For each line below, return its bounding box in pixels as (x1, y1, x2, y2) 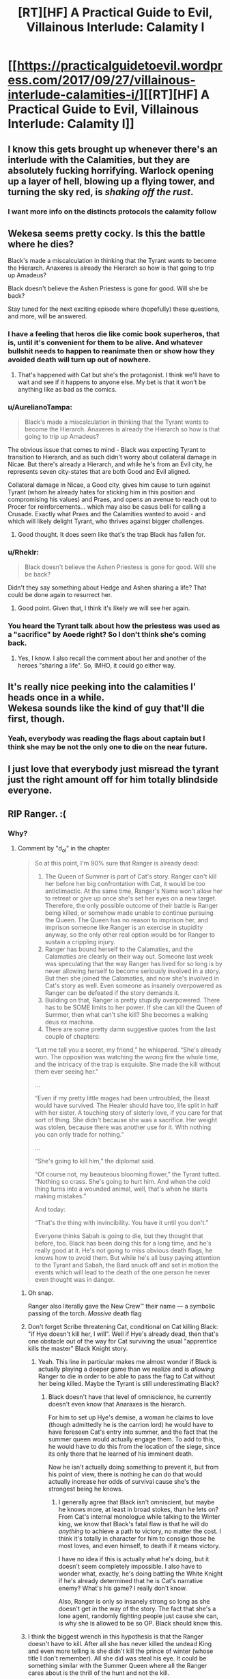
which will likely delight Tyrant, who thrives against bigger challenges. (8, 517, 205, 525)
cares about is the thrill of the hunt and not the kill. (27, 1669, 170, 1677)
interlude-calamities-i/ (8, 87, 139, 103)
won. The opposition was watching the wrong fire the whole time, (34, 1052, 219, 1061)
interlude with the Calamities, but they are (8, 154, 190, 166)
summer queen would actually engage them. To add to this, (48, 1435, 216, 1443)
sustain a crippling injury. (44, 937, 115, 946)
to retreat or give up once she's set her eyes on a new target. (44, 894, 217, 902)
